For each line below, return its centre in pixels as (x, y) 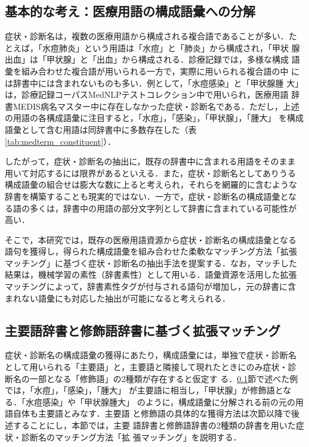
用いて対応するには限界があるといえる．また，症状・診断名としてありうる (151, 173)
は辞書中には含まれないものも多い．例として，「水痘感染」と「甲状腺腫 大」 (154, 83)
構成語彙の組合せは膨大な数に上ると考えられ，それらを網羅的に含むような (151, 184)
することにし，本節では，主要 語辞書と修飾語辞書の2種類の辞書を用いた (154, 425)
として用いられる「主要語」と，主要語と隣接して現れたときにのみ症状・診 (151, 367)
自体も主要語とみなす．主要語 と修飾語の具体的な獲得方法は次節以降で (152, 413)
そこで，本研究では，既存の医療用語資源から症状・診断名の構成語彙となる (151, 239)
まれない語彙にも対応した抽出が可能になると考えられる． (118, 298)
